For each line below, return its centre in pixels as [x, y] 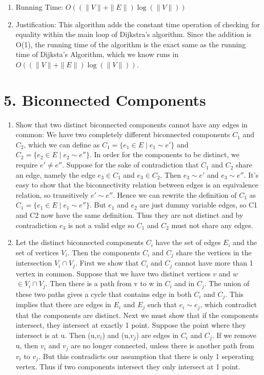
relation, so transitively [52, 194]
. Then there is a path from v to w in [104, 283]
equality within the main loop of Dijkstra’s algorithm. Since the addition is [134, 34]
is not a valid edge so [101, 225]
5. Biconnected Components [105, 99]
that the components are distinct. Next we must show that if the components [137, 315]
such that [162, 304]
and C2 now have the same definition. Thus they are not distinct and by [129, 215]
